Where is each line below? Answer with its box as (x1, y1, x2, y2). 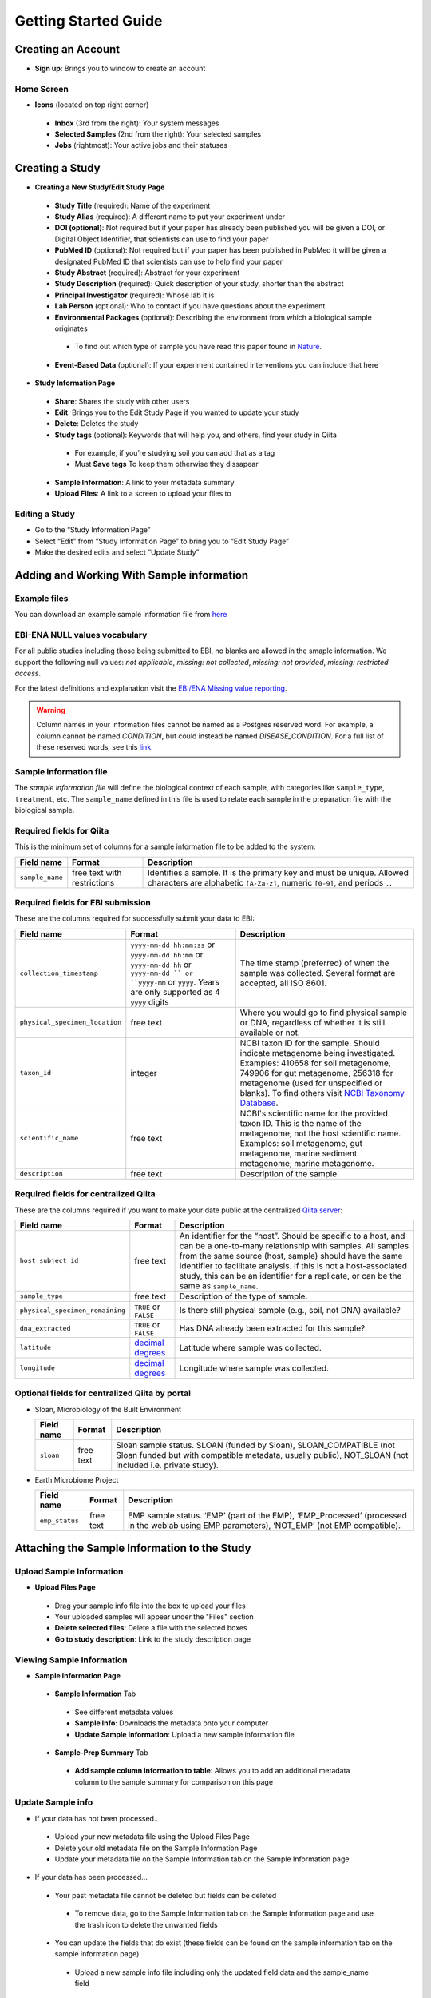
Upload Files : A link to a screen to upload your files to (54, 488, 231, 499)
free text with (72, 867, 122, 878)
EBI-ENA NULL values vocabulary (14, 630, 148, 641)
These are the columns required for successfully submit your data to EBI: (14, 913, 255, 923)
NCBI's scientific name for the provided (239, 1108, 389, 1119)
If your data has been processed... (34, 1873, 148, 1882)
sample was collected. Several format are (239, 968, 396, 979)
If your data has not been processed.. (34, 1813, 159, 1823)
